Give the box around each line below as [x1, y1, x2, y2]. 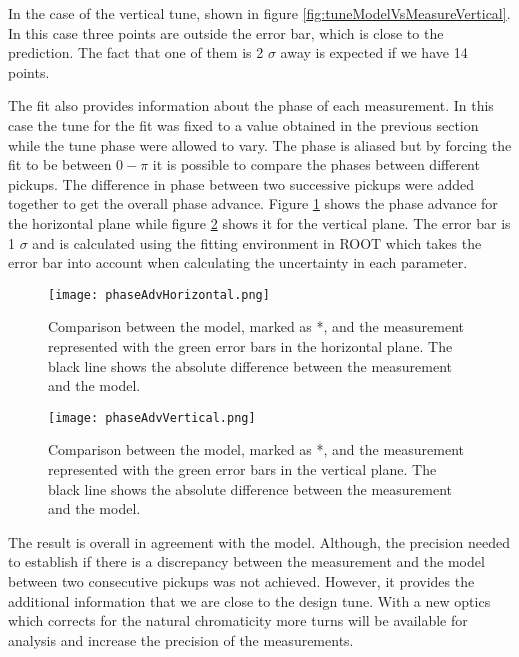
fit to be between [8, 154, 112, 175]
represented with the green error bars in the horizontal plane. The [48, 335, 453, 356]
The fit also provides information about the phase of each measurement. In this [8, 95, 494, 116]
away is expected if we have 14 [280, 42, 468, 63]
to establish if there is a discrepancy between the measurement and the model [8, 551, 485, 572]
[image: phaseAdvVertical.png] [48, 410, 256, 425]
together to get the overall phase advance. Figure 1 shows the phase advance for [8, 193, 498, 214]
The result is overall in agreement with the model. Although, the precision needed [8, 531, 511, 552]
